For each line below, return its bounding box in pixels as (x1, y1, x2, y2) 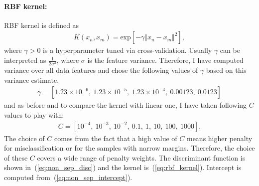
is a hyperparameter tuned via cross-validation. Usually (43, 45, 212, 55)
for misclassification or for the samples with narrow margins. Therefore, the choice (4, 143, 255, 153)
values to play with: (4, 109, 64, 120)
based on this (206, 65, 247, 75)
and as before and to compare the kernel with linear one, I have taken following (4, 100, 247, 110)
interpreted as (4, 55, 46, 65)
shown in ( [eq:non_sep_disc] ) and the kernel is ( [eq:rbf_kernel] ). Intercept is (4, 162, 242, 173)
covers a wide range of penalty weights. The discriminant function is (37, 152, 246, 163)
